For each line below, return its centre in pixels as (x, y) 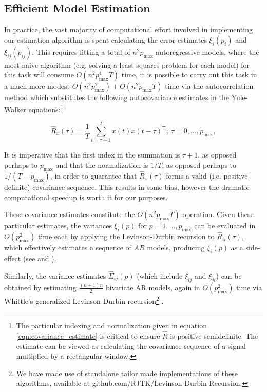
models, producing (176, 248)
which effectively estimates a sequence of (68, 248)
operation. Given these (218, 214)
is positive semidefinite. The (214, 335)
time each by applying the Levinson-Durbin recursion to (126, 236)
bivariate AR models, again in (153, 287)
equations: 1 (46, 108)
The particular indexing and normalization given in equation (111, 326)
